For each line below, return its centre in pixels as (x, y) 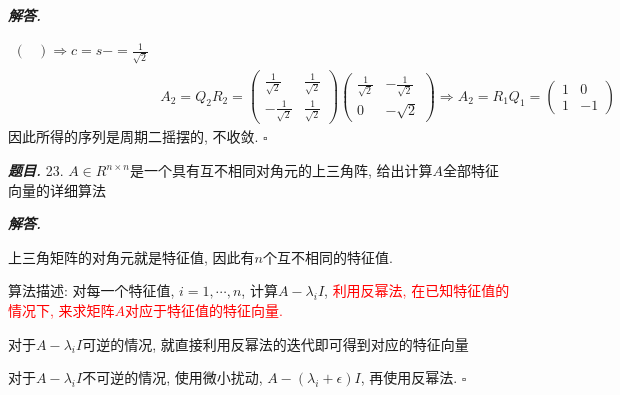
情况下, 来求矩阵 (61, 310)
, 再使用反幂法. (409, 377)
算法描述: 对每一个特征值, (91, 290)
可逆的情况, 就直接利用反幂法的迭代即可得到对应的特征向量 (275, 343)
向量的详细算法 (57, 189)
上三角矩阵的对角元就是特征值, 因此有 (131, 256)
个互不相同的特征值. (327, 256)
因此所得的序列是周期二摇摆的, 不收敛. (133, 136)
